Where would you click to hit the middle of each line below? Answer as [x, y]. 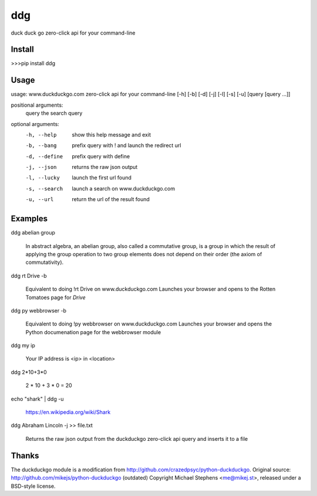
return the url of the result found [111, 199]
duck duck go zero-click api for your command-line [73, 33]
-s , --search [44, 188]
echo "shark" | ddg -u [37, 399]
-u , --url [40, 200]
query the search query [54, 113]
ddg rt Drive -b [29, 276]
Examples [29, 219]
